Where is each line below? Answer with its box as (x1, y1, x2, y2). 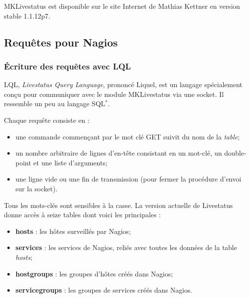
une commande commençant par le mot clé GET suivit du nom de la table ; (15, 131, 240, 141)
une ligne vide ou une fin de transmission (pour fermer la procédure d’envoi (15, 174, 241, 184)
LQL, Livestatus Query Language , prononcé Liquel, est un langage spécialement (4, 79, 243, 90)
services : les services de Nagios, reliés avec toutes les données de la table (15, 242, 237, 252)
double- (224, 148, 247, 158)
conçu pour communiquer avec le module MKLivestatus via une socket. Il (4, 89, 224, 99)
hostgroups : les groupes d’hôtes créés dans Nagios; (15, 268, 173, 278)
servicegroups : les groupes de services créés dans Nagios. (15, 285, 192, 295)
